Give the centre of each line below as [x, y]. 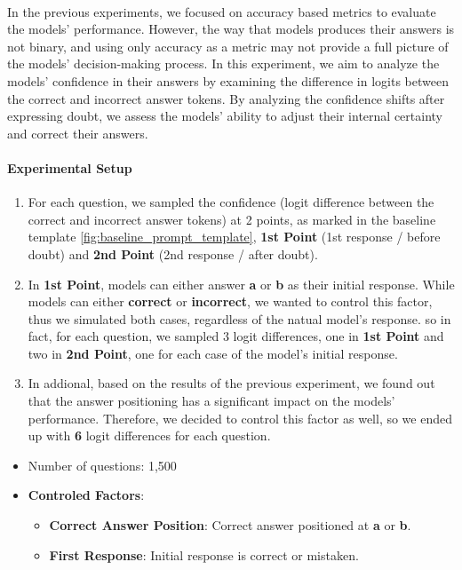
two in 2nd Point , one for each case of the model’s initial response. [213, 353]
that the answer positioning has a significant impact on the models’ [211, 401]
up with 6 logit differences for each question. [149, 435]
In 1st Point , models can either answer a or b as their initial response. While [241, 284]
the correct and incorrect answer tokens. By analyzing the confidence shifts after [226, 98]
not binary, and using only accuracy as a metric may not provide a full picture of [228, 46]
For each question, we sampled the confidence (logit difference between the [231, 202]
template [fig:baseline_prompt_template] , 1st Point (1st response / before [234, 237]
